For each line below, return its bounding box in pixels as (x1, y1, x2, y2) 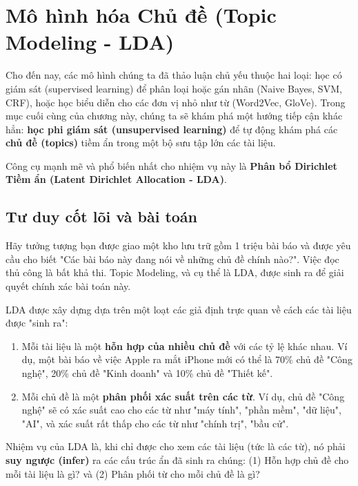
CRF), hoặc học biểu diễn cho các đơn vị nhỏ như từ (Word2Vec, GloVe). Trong (6, 95, 346, 109)
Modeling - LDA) (6, 28, 175, 56)
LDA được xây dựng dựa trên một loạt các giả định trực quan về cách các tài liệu (6, 302, 352, 316)
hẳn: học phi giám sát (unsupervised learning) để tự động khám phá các (6, 121, 338, 136)
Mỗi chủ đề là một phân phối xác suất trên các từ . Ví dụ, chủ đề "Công (21, 389, 345, 403)
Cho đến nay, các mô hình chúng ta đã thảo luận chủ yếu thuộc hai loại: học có (6, 68, 342, 82)
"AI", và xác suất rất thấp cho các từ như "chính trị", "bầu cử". (21, 416, 289, 430)
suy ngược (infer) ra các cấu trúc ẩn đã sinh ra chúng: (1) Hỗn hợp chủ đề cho (6, 452, 349, 467)
